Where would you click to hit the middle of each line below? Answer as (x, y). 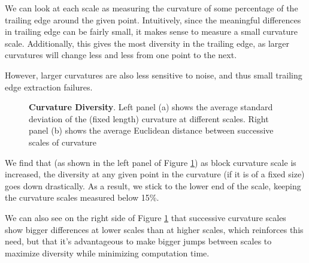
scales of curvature (63, 142)
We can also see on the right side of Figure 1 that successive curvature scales (146, 217)
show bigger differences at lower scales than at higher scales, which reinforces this (154, 229)
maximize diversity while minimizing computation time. (107, 253)
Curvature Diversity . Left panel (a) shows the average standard (151, 107)
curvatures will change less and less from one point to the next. (121, 55)
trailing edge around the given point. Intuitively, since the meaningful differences (153, 19)
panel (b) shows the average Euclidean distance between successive (151, 130)
